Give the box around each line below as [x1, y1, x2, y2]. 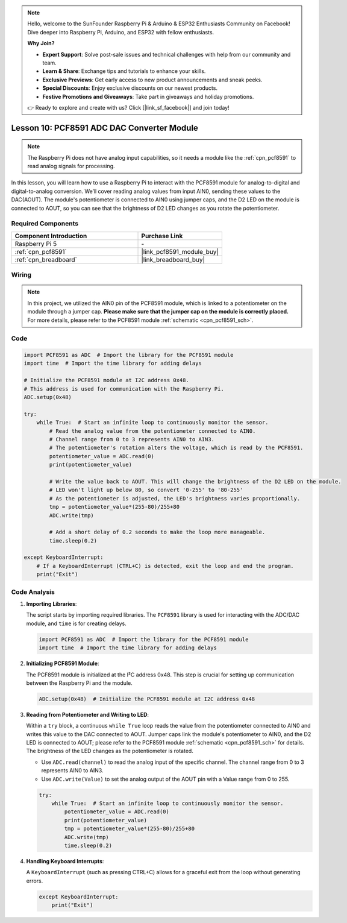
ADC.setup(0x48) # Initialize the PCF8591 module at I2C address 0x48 [39, 695, 255, 702]
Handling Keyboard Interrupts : [26, 857, 104, 865]
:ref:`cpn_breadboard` [14, 255, 78, 263]
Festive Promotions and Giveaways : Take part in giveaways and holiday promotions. [42, 93, 254, 100]
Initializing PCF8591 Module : [26, 660, 99, 667]
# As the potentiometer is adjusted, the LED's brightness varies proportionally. [49, 495, 301, 502]
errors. [26, 877, 43, 884]
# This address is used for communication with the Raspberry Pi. [23, 385, 224, 392]
